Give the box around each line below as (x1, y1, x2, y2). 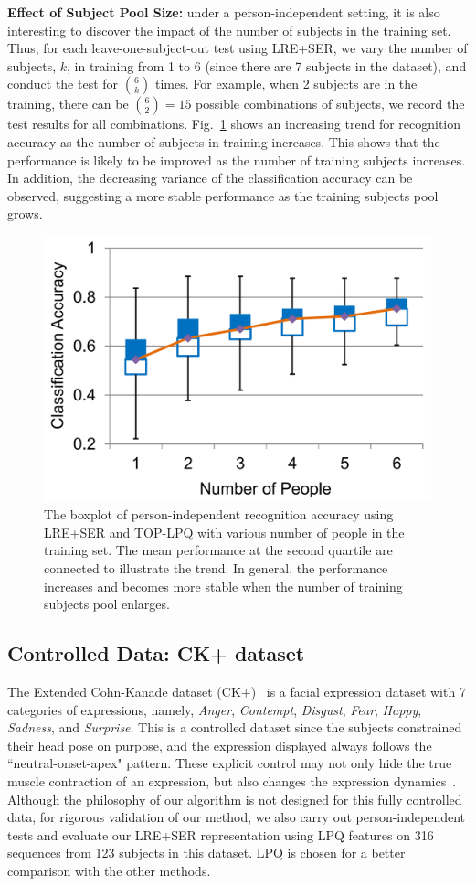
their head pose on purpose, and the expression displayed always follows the (7, 735, 432, 754)
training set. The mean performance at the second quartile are (44, 540, 393, 560)
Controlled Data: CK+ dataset (7, 639, 305, 667)
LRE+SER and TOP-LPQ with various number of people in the (44, 522, 405, 541)
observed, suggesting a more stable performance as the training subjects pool (7, 186, 439, 205)
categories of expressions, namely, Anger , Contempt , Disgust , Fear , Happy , (7, 699, 422, 719)
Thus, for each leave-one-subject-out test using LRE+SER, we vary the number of (7, 38, 468, 58)
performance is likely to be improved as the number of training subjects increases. (7, 150, 466, 169)
